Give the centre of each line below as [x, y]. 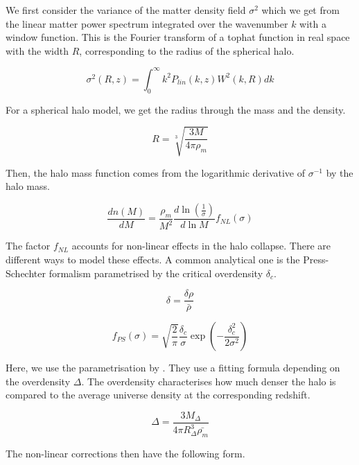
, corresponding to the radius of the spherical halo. [187, 50]
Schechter [26, 273]
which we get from [300, 10]
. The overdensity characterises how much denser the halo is [209, 381]
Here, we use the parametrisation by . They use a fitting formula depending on [173, 368]
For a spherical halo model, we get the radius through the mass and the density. [176, 109]
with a [313, 23]
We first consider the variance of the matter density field [126, 10]
